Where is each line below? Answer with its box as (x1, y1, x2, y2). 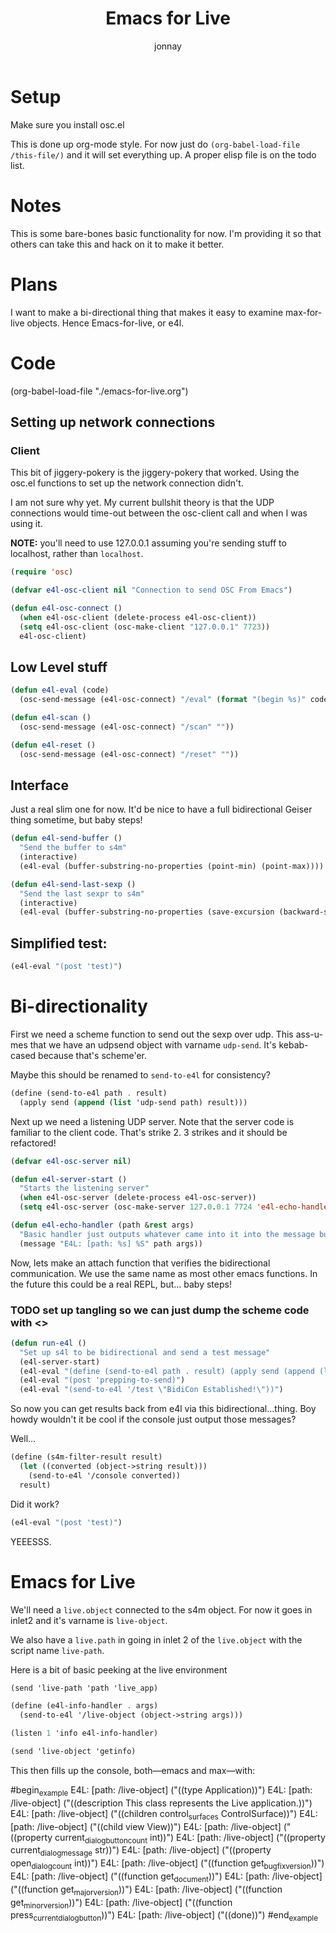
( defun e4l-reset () (10, 740, 97, 750)
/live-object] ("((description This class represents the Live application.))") (10, 1797, 313, 1809)
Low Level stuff (10, 658, 108, 676)
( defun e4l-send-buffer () (10, 833, 123, 844)
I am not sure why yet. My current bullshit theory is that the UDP (10, 497, 275, 509)
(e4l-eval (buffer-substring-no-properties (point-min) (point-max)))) (19, 861, 325, 871)
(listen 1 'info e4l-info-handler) (10, 1728, 159, 1739)
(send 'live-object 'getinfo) (10, 1747, 137, 1757)
